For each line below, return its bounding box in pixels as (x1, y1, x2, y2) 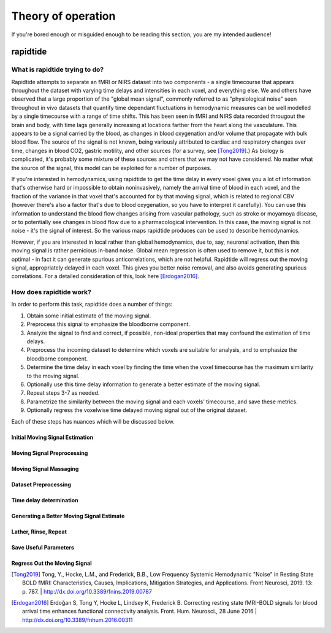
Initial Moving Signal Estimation (11, 433, 94, 441)
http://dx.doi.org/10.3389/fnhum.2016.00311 (22, 616, 133, 623)
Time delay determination (11, 496, 79, 503)
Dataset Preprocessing (11, 481, 72, 488)
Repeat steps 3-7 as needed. (26, 389, 100, 397)
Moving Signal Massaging (11, 465, 79, 472)
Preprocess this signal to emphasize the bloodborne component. (26, 320, 190, 328)
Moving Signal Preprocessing (11, 449, 88, 457)
